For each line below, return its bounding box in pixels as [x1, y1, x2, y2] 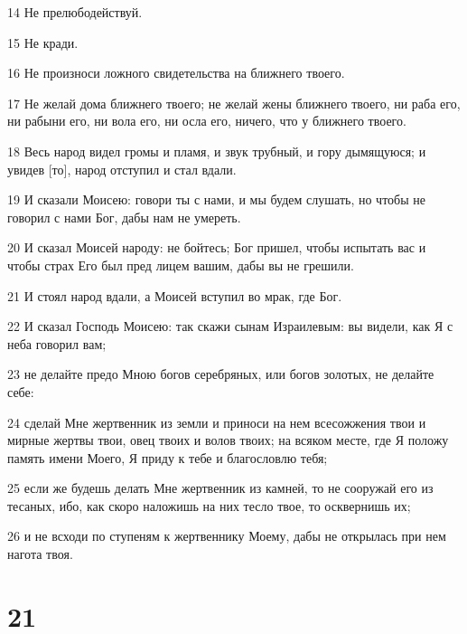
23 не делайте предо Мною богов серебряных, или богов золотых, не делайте [7, 364, 434, 383]
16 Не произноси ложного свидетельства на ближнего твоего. [7, 63, 345, 82]
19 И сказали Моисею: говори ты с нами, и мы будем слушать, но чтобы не [7, 190, 425, 209]
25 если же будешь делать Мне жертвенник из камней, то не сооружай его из [7, 478, 434, 497]
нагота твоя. [7, 544, 73, 563]
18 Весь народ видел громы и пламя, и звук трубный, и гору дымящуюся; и [7, 141, 426, 160]
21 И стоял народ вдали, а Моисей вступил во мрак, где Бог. [7, 286, 342, 305]
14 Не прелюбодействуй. [7, 3, 143, 21]
